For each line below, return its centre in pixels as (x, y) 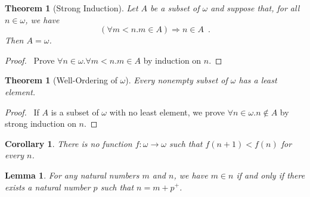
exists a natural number (48, 187)
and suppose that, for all (255, 8)
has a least (258, 80)
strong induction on (41, 123)
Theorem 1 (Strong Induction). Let (72, 8)
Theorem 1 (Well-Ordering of (61, 80)
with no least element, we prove (167, 112)
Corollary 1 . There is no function (69, 143)
